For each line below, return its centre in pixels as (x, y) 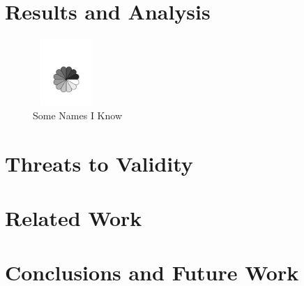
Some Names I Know (77, 115)
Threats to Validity (99, 163)
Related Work (74, 217)
